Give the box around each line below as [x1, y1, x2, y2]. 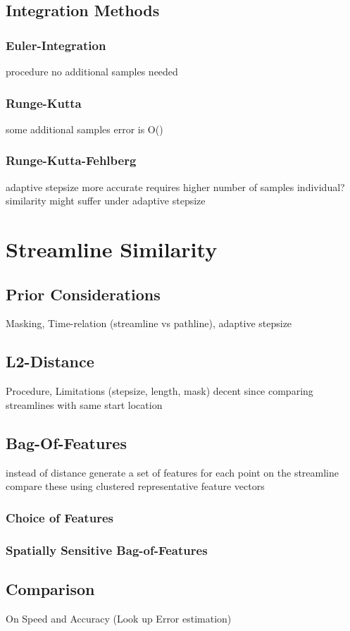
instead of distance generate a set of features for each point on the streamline [6, 465, 339, 479]
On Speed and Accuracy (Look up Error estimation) [6, 611, 232, 625]
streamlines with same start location [6, 397, 163, 412]
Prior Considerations [6, 283, 161, 305]
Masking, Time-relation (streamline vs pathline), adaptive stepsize [6, 316, 292, 331]
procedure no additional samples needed [6, 64, 178, 78]
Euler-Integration [6, 36, 106, 54]
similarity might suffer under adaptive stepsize [6, 193, 206, 208]
